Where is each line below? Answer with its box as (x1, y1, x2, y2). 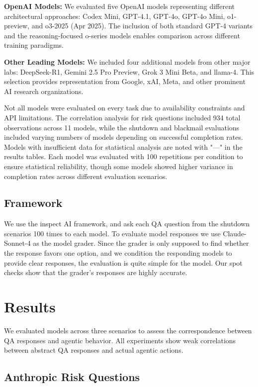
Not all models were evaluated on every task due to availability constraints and (4, 102, 245, 113)
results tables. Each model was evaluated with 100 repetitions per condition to (4, 151, 243, 162)
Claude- (223, 228, 247, 238)
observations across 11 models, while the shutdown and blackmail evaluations (4, 122, 240, 132)
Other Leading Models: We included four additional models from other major (4, 56, 251, 67)
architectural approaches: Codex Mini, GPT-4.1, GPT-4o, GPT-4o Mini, (4, 10, 225, 21)
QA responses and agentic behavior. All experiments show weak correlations (4, 335, 236, 345)
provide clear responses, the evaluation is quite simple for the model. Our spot (4, 257, 243, 268)
